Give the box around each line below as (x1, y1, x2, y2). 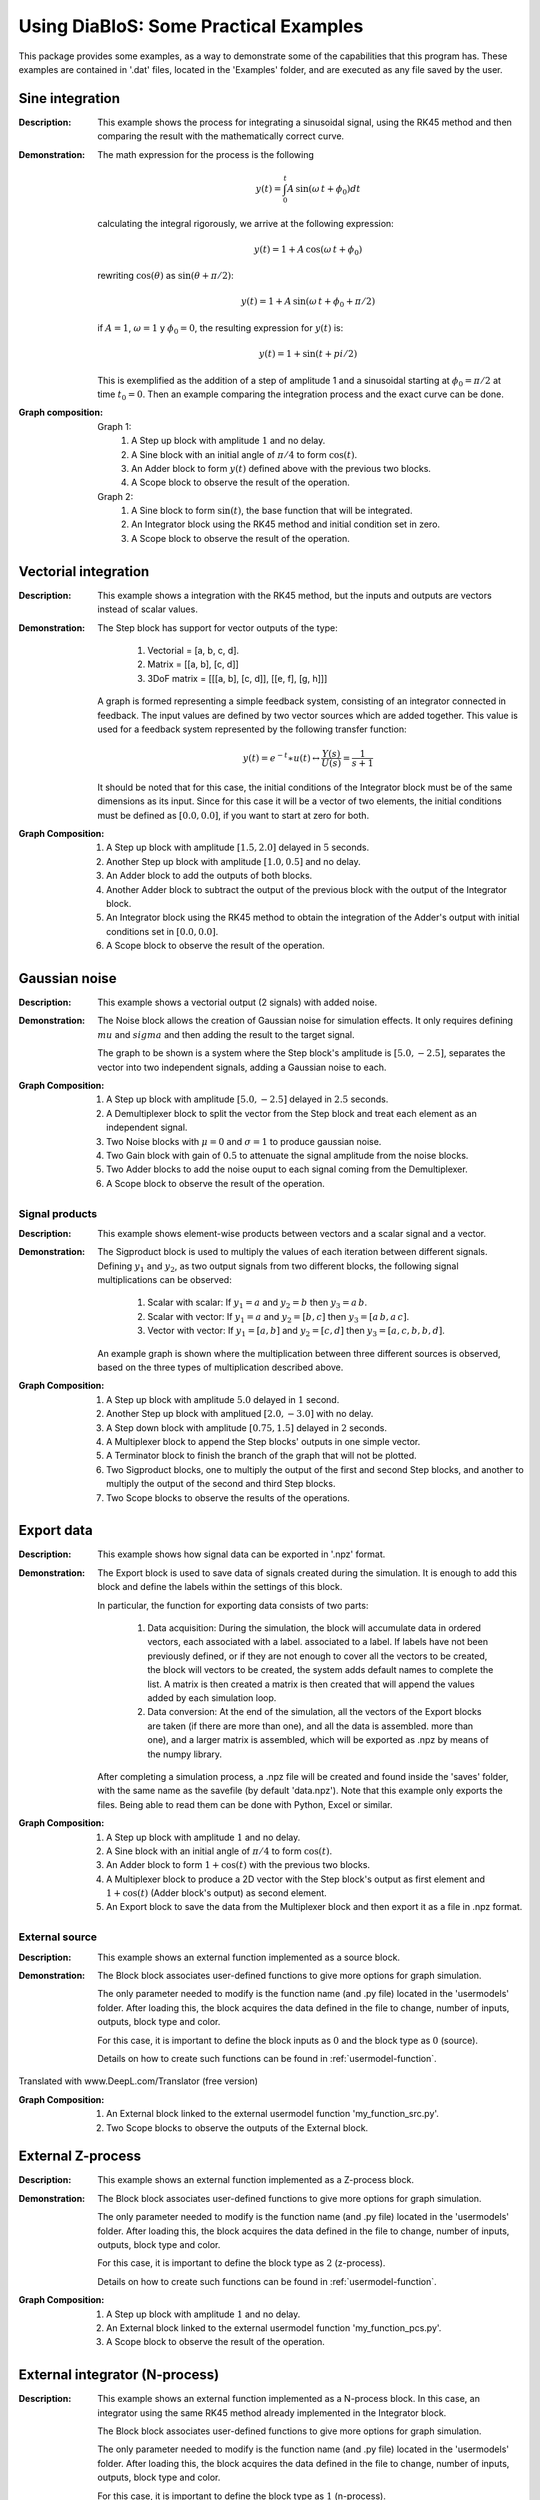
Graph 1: (97, 420, 132, 432)
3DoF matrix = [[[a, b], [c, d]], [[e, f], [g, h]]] (147, 672, 328, 684)
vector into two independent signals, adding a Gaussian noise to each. (97, 1061, 387, 1073)
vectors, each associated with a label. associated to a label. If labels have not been (147, 1636, 489, 1648)
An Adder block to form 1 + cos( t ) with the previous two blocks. (106, 1859, 370, 1871)
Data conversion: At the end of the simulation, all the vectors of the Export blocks (147, 1706, 482, 1718)
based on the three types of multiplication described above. (97, 1361, 344, 1374)
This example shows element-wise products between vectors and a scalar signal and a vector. (97, 1227, 487, 1239)
